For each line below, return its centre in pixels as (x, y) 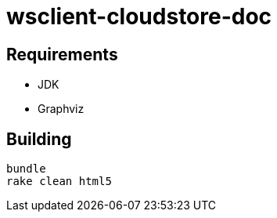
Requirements (62, 54)
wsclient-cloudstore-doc (139, 16)
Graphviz (61, 109)
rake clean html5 (59, 182)
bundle (26, 169)
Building (39, 139)
